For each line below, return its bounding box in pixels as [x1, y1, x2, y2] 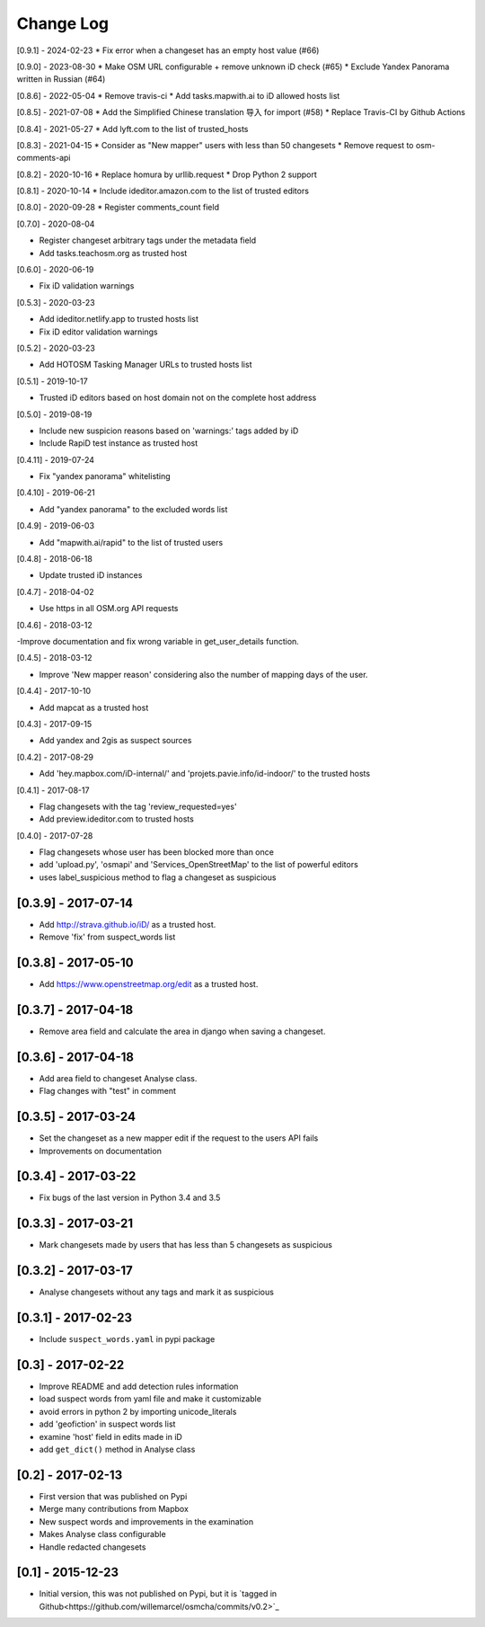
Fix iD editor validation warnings [39, 326, 159, 337]
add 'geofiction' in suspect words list [39, 1418, 176, 1429]
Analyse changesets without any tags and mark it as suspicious [39, 1286, 274, 1298]
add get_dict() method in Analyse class [39, 1444, 196, 1455]
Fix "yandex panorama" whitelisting [39, 471, 171, 482]
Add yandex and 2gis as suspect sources [39, 735, 192, 746]
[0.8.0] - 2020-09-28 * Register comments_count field [16, 202, 220, 213]
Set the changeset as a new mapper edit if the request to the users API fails [39, 1133, 319, 1143]
